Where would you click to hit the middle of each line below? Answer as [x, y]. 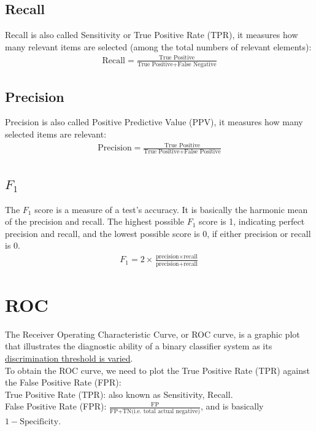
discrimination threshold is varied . [69, 358]
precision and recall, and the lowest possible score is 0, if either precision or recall [158, 233]
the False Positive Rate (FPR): [63, 382]
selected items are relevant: [56, 134]
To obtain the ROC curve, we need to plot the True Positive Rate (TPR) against [157, 370]
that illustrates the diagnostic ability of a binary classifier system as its [139, 346]
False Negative [197, 65]
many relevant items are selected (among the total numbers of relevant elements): [158, 46]
